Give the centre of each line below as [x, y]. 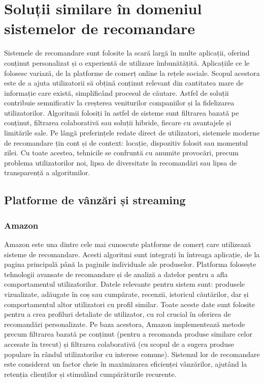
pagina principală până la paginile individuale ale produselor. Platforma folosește [130, 264]
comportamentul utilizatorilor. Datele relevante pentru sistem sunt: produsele [125, 284]
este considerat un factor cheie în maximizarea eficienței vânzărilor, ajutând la [126, 364]
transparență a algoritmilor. [47, 172]
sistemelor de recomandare [100, 28]
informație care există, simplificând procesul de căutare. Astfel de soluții [117, 92]
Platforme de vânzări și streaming [95, 200]
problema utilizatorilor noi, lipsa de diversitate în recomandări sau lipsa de [120, 162]
